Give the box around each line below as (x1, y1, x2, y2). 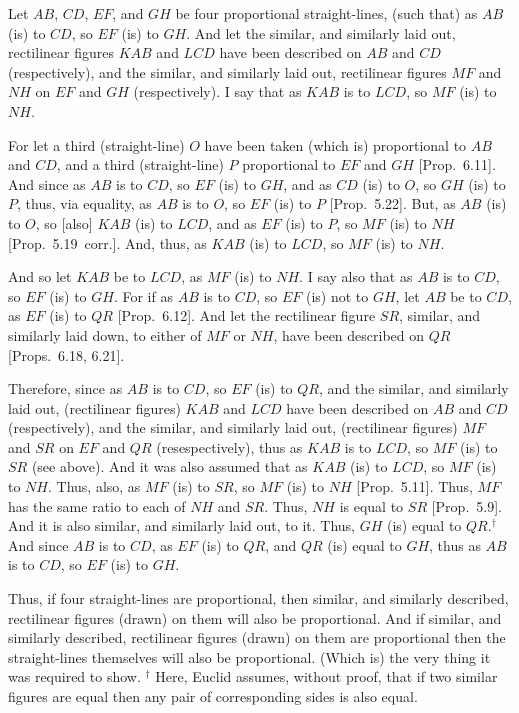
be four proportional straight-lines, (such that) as (175, 3, 478, 23)
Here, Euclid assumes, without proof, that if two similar (155, 666, 498, 687)
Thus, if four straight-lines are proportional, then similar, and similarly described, (8, 588, 509, 609)
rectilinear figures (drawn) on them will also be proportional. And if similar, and (8, 607, 502, 628)
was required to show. (8, 666, 141, 687)
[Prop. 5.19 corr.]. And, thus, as (8, 232, 207, 253)
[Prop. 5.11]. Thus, (356, 476, 473, 497)
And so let (8, 266, 72, 287)
